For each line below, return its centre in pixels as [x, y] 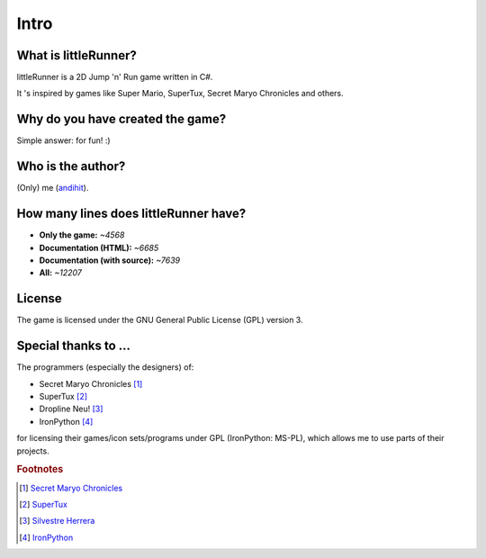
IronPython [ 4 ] [66, 421]
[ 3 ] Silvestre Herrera [57, 521]
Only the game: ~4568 [82, 235]
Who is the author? [71, 166]
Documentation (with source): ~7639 [109, 260]
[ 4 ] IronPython [46, 537]
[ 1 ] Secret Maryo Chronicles [71, 488]
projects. [33, 451]
